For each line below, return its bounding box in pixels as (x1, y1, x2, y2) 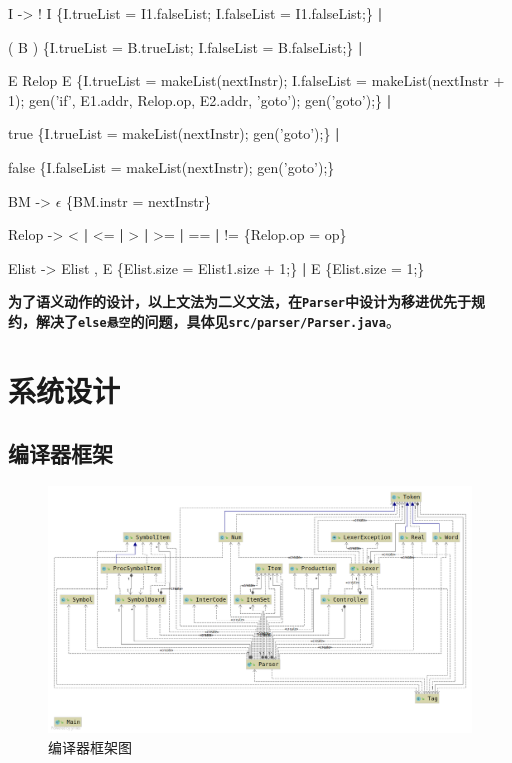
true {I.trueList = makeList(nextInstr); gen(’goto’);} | (8, 123, 340, 144)
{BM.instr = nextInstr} (66, 190, 212, 211)
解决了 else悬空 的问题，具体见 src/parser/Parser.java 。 (35, 311, 400, 331)
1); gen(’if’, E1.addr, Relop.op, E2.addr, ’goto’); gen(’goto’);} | (8, 89, 392, 110)
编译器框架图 (48, 737, 132, 758)
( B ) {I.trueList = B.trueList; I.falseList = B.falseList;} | (8, 36, 363, 57)
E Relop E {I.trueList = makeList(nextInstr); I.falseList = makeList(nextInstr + (8, 70, 505, 91)
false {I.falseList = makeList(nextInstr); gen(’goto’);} (8, 156, 335, 177)
